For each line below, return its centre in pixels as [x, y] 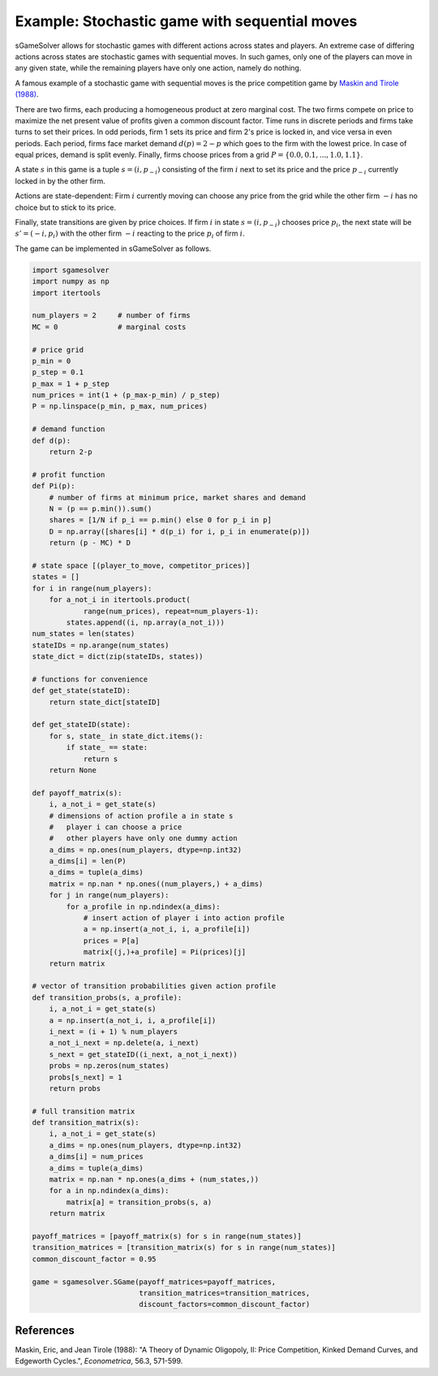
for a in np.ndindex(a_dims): [109, 1191]
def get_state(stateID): [82, 691]
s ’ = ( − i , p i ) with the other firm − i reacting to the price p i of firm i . [130, 234]
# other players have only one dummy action [144, 838]
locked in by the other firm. [60, 181]
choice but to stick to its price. [66, 207]
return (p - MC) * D [90, 543]
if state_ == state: [107, 748]
